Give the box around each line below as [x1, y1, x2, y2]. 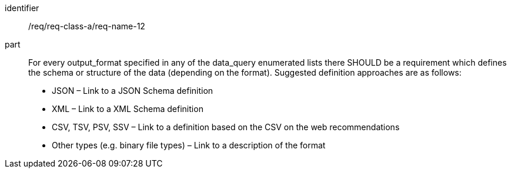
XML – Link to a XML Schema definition [52, 104, 203, 114]
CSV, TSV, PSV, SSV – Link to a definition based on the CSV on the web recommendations [52, 122, 400, 132]
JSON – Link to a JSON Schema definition [52, 86, 213, 96]
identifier [5, 3, 39, 13]
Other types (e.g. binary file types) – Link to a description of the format [52, 140, 326, 150]
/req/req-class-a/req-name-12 [28, 21, 145, 31]
